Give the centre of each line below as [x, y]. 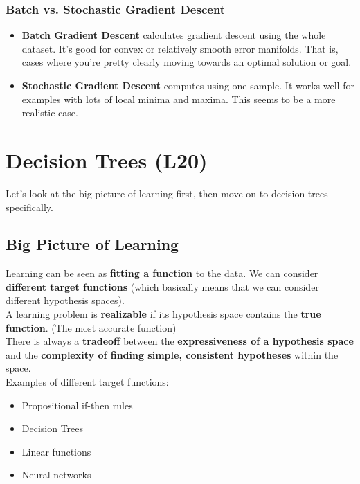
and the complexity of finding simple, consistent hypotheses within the [172, 354]
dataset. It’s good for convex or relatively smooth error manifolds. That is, [180, 48]
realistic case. [50, 113]
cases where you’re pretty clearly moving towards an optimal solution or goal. [187, 62]
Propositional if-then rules [77, 405]
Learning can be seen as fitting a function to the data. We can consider [162, 273]
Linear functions [56, 451]
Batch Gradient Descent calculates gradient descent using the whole [174, 35]
